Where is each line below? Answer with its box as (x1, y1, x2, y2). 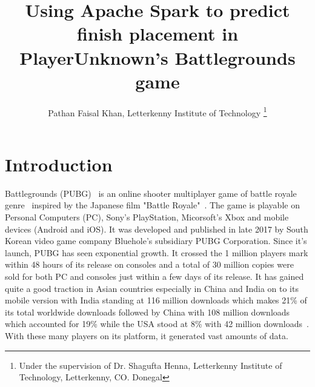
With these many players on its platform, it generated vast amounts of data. (5, 329, 288, 342)
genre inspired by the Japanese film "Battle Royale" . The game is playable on (5, 199, 300, 211)
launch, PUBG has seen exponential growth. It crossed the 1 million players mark (5, 246, 308, 259)
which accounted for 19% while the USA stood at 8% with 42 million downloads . (5, 317, 309, 330)
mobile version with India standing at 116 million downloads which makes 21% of (5, 294, 307, 306)
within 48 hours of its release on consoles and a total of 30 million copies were (5, 258, 294, 271)
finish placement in (76, 21, 239, 46)
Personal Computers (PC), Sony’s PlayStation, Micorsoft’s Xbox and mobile (5, 211, 289, 223)
